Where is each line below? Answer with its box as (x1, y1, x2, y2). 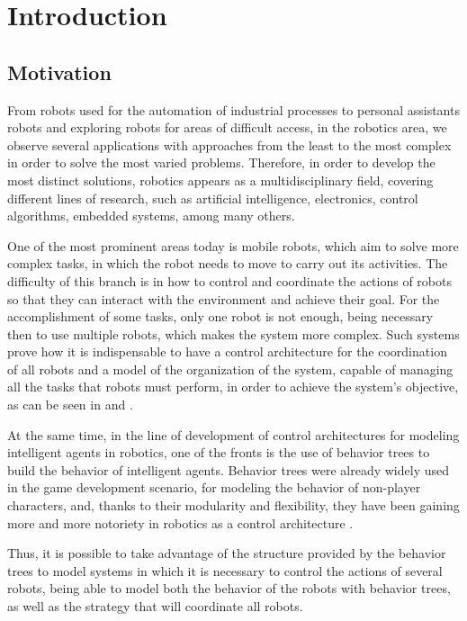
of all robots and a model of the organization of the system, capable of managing (7, 359, 454, 378)
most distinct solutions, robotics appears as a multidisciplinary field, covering (7, 170, 434, 189)
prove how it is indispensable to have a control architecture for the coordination (7, 342, 447, 361)
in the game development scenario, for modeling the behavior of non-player (7, 478, 421, 497)
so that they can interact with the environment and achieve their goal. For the (7, 289, 440, 308)
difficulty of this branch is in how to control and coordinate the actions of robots (7, 271, 452, 290)
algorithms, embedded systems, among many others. (7, 206, 295, 225)
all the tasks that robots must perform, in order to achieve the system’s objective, (7, 377, 459, 396)
